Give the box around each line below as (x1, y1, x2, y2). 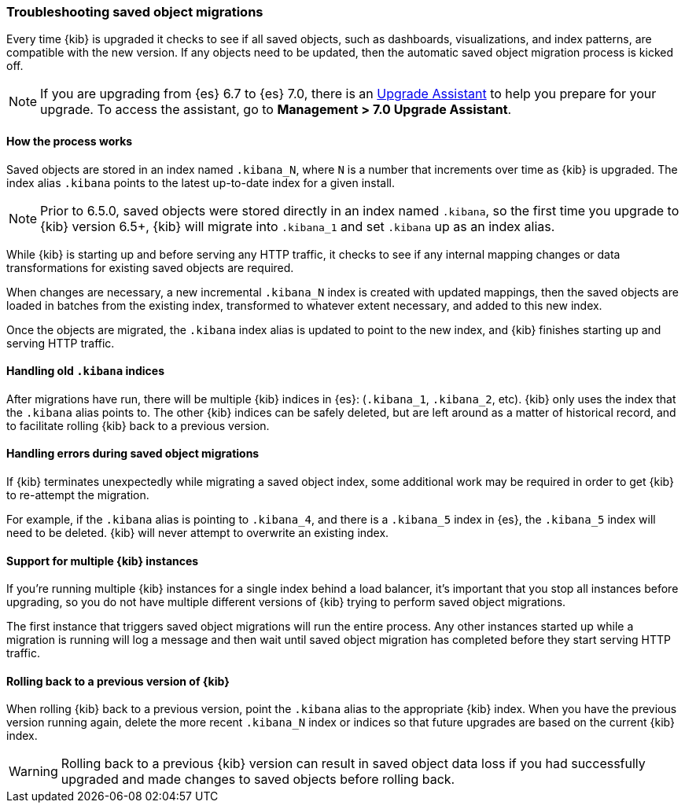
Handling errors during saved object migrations (6, 447, 260, 461)
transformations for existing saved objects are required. (6, 260, 294, 274)
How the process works (6, 134, 133, 148)
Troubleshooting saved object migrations (6, 4, 263, 20)
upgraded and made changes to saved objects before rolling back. (61, 771, 455, 788)
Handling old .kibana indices (6, 364, 165, 378)
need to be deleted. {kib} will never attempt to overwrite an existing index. (6, 526, 389, 540)
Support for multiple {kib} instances (6, 553, 199, 568)
